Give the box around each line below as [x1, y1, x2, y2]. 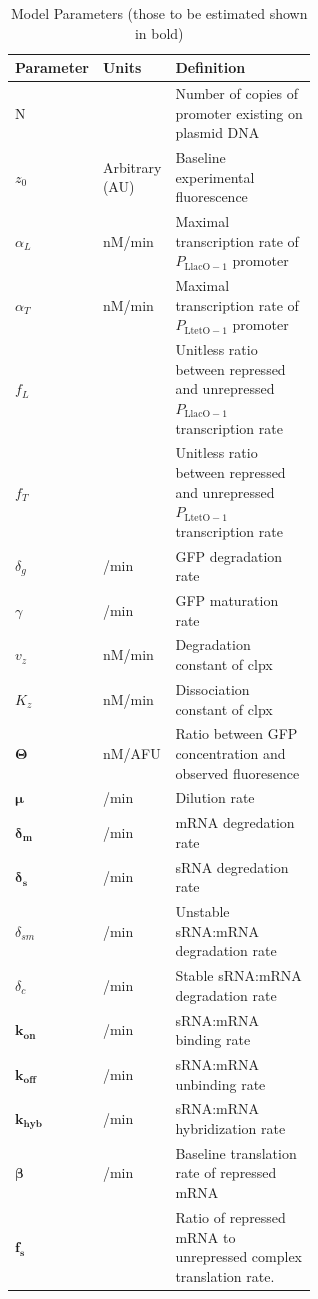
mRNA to [175, 1226, 236, 1247]
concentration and [175, 742, 286, 763]
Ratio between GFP [175, 723, 298, 744]
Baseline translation [175, 1142, 297, 1163]
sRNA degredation [175, 856, 289, 877]
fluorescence [175, 186, 248, 207]
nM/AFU [102, 742, 161, 763]
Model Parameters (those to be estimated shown [10, 3, 308, 23]
